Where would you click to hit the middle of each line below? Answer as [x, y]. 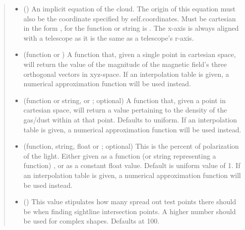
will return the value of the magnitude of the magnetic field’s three [125, 64]
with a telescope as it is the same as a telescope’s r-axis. [109, 37]
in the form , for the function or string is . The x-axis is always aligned [131, 28]
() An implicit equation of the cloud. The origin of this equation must [129, 8]
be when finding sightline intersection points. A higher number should [130, 211]
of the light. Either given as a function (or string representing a [120, 155]
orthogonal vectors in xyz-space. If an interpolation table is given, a [126, 74]
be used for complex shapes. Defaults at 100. [92, 221]
